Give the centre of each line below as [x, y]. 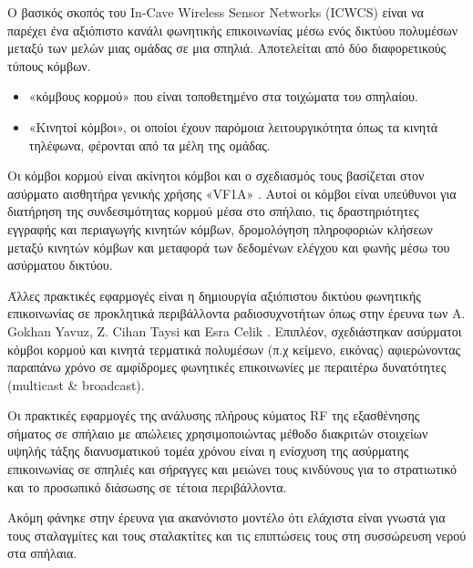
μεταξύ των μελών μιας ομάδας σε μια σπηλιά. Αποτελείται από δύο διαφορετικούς [227, 48]
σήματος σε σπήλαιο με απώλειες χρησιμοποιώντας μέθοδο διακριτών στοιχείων [218, 433]
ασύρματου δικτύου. [60, 265]
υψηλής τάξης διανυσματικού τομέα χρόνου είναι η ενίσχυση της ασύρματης [208, 451]
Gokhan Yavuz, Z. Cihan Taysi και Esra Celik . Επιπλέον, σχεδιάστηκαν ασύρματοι [235, 330]
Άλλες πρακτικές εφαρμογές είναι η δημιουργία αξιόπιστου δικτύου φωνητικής [214, 295]
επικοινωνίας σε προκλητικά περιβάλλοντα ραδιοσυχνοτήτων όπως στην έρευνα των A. [236, 313]
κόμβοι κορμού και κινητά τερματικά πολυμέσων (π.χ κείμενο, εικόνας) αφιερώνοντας [234, 349]
